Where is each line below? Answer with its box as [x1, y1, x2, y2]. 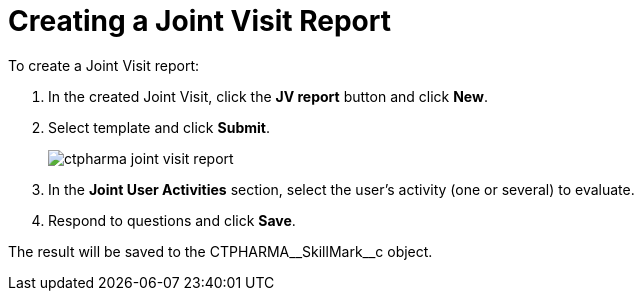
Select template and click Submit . [48, 118, 270, 136]
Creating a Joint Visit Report [8, 4, 391, 38]
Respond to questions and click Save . [48, 211, 296, 229]
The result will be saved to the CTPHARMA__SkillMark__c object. [8, 242, 433, 260]
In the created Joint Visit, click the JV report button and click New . [48, 87, 488, 105]
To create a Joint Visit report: [8, 56, 199, 74]
